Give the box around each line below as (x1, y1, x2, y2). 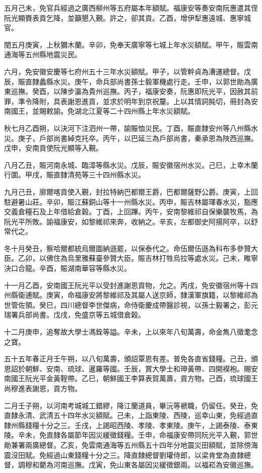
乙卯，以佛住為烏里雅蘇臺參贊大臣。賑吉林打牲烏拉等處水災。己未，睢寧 (18, 253, 258, 263)
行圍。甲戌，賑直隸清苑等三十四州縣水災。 (4, 169, 145, 180)
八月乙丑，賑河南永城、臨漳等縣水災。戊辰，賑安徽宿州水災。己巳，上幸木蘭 (4, 159, 258, 170)
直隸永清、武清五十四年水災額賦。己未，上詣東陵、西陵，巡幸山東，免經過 (4, 410, 251, 420)
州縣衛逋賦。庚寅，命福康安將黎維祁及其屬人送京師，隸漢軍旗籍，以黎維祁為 (4, 290, 258, 300)
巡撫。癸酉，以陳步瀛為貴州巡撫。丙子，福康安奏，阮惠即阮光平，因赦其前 (11, 86, 258, 97)
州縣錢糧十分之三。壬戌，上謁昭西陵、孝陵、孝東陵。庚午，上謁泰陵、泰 (11, 419, 251, 430)
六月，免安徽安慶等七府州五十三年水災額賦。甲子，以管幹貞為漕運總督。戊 (4, 66, 251, 76)
